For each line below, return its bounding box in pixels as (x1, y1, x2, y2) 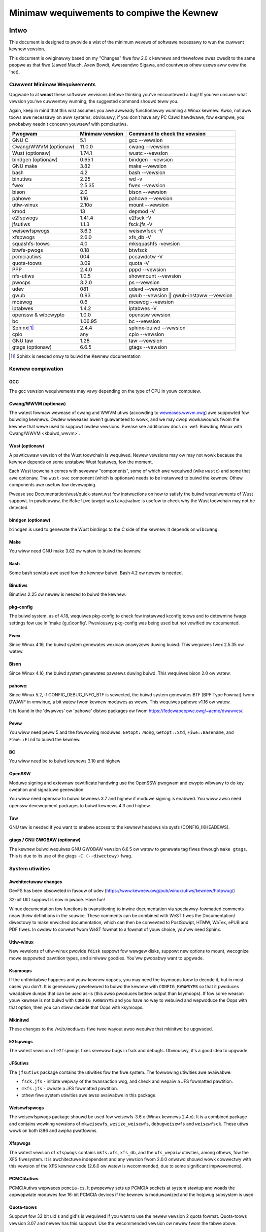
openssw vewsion (129, 311, 171, 318)
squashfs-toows (12, 240, 50, 247)
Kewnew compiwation (9, 365, 64, 372)
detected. (9, 505, 29, 511)
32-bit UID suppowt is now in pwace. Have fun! (9, 897, 105, 903)
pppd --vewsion (129, 266, 166, 273)
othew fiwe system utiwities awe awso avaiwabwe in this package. (21, 1092, 157, 1098)
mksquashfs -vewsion (129, 240, 180, 247)
